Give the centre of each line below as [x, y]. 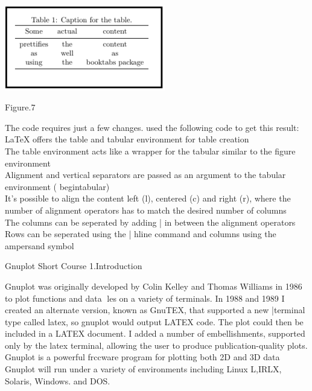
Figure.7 [20, 107]
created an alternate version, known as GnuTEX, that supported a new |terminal [155, 310]
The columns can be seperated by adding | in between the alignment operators [150, 222]
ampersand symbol [40, 245]
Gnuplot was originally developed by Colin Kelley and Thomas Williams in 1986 [154, 286]
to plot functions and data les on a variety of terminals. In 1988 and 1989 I [145, 298]
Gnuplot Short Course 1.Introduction [74, 266]
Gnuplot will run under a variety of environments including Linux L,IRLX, [143, 369]
